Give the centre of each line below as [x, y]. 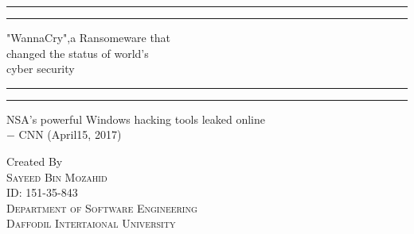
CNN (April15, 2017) [70, 134]
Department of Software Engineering [102, 207]
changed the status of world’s [78, 53]
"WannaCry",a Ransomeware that [89, 37]
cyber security [41, 69]
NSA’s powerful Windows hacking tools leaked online [136, 119]
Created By [35, 161]
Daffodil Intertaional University [91, 223]
